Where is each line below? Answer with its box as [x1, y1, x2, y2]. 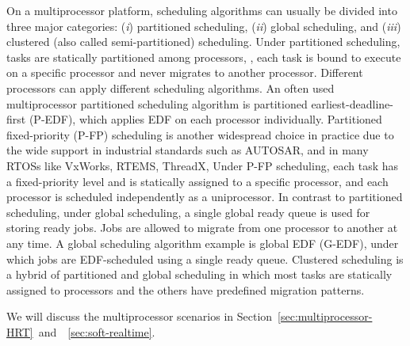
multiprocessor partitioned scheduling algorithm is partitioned [6, 95, 308, 112]
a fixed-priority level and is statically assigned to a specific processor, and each [6, 173, 389, 189]
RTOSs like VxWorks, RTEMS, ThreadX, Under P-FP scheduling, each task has [6, 157, 399, 173]
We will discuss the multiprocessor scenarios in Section [6, 308, 273, 325]
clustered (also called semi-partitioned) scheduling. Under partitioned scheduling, [6, 33, 400, 50]
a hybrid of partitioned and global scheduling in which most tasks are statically [6, 266, 393, 283]
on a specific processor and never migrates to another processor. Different [6, 64, 363, 81]
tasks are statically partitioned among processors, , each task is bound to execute [6, 48, 401, 65]
